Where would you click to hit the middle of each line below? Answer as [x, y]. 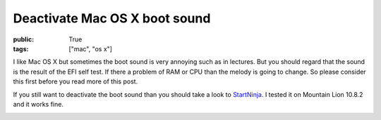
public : [24, 39]
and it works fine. [38, 104]
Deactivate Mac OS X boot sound [112, 18]
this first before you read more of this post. [75, 81]
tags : [21, 48]
